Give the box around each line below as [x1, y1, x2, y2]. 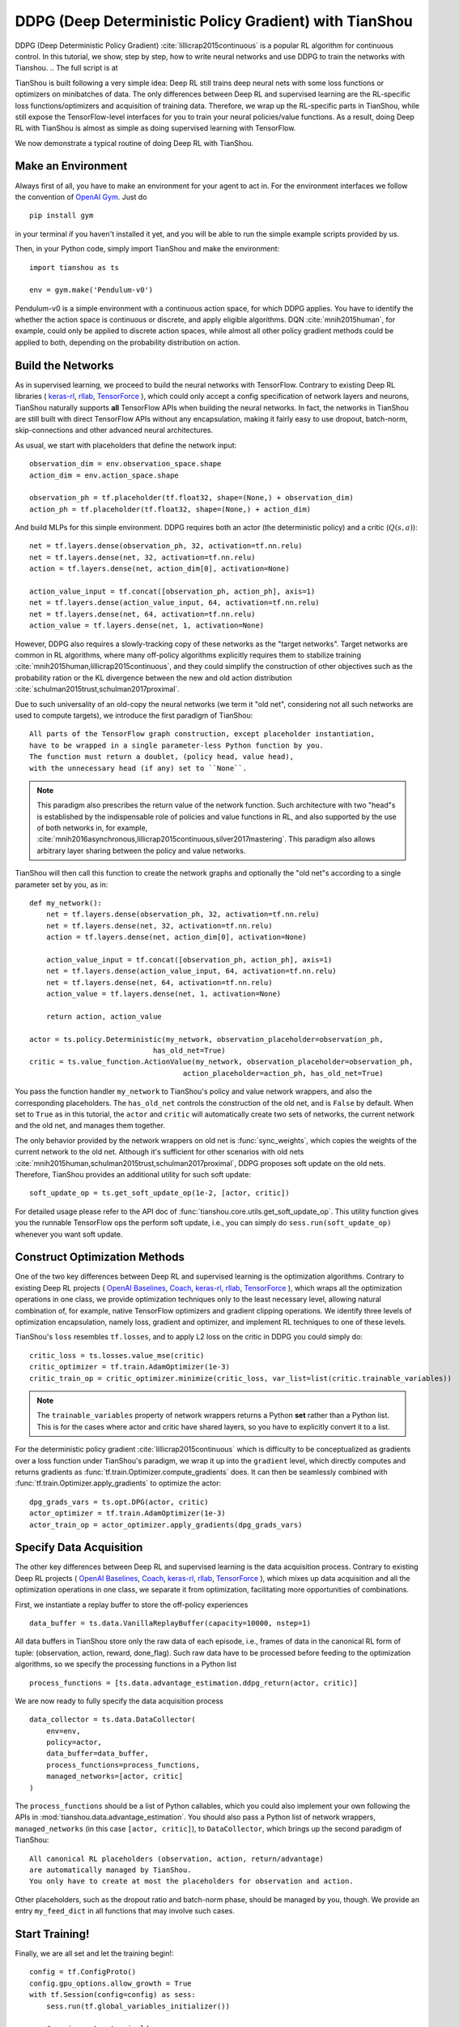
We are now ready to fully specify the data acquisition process [15, 1695, 224, 1706]
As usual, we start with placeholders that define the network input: [15, 440, 237, 450]
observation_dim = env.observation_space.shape [29, 459, 222, 469]
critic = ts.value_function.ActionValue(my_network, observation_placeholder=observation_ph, [29, 1057, 414, 1066]
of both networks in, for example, [36, 823, 148, 833]
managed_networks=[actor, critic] [45, 1772, 184, 1781]
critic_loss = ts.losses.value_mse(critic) [29, 1351, 205, 1360]
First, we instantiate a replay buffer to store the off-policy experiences [15, 1600, 249, 1609]
